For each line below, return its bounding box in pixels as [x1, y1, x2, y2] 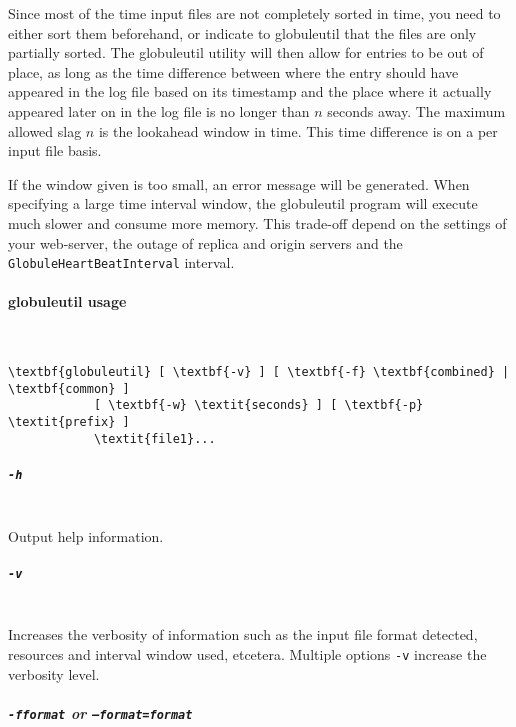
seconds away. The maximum [327, 100, 506, 121]
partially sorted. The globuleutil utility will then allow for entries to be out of [8, 42, 484, 63]
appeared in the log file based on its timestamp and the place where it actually [8, 81, 492, 102]
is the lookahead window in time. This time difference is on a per [98, 120, 498, 141]
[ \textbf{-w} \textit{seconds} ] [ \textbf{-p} [93, 398, 424, 413]
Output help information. [8, 525, 164, 546]
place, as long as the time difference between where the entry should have [8, 61, 459, 82]
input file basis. [8, 140, 102, 161]
